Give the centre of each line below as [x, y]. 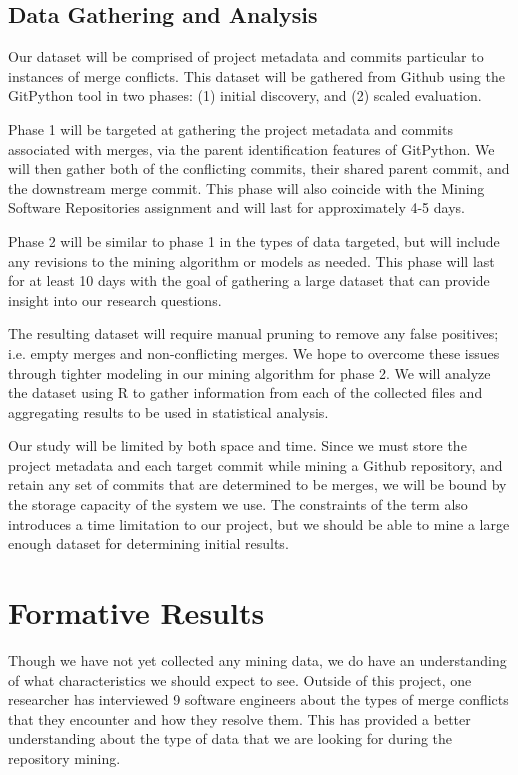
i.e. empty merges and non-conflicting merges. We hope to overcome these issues [254, 352]
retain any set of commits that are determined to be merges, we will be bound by [257, 484]
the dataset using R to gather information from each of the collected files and [245, 392]
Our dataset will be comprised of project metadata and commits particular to [246, 56]
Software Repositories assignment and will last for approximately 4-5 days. [236, 207]
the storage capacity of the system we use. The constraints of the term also [238, 504]
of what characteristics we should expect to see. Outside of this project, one [240, 679]
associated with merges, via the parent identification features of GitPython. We [251, 148]
